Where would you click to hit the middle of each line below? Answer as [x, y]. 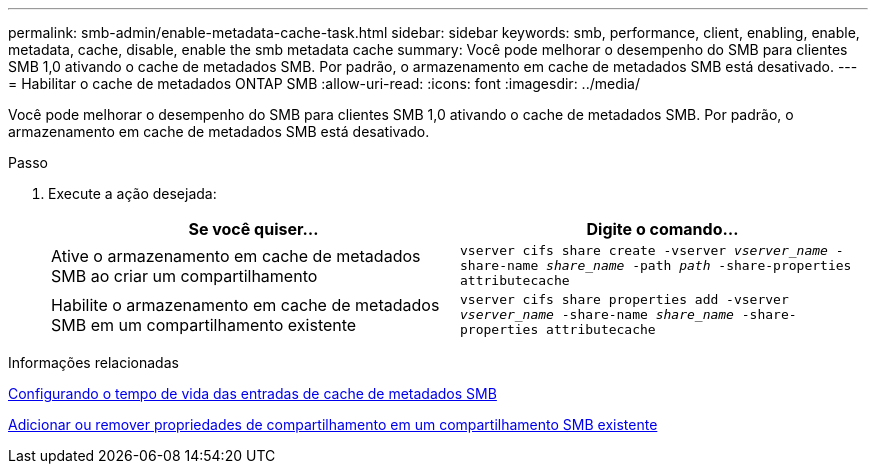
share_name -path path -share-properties [699, 265]
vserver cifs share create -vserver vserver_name [644, 250]
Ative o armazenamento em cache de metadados [236, 255]
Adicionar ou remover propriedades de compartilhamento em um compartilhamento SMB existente [333, 424]
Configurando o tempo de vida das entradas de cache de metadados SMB [252, 393]
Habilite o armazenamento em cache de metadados [245, 304]
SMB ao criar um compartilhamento [184, 275]
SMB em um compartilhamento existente [204, 324]
